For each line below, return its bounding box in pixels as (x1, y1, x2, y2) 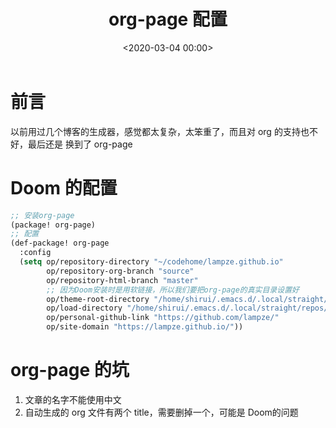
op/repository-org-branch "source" (46, 266, 195, 276)
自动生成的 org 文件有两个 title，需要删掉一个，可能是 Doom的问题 (24, 406, 299, 418)
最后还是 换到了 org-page (27, 138, 133, 150)
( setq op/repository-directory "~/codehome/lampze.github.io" (19, 257, 284, 267)
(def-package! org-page (10, 238, 110, 249)
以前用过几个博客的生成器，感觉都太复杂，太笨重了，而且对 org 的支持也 (10, 125, 310, 137)
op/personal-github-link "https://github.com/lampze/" (46, 313, 280, 323)
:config (19, 248, 52, 258)
